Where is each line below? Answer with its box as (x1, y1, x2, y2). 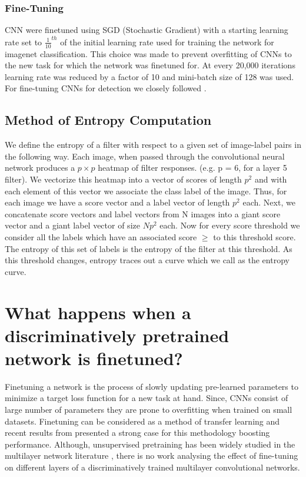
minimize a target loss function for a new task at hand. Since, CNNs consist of (5, 392, 288, 404)
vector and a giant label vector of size (5, 219, 140, 231)
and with (254, 173, 287, 185)
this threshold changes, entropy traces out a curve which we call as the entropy (5, 254, 290, 266)
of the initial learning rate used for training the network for (60, 35, 274, 48)
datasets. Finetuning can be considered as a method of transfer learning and (5, 415, 280, 427)
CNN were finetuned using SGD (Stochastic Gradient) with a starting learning (5, 24, 288, 36)
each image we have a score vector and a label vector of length (5, 196, 230, 208)
